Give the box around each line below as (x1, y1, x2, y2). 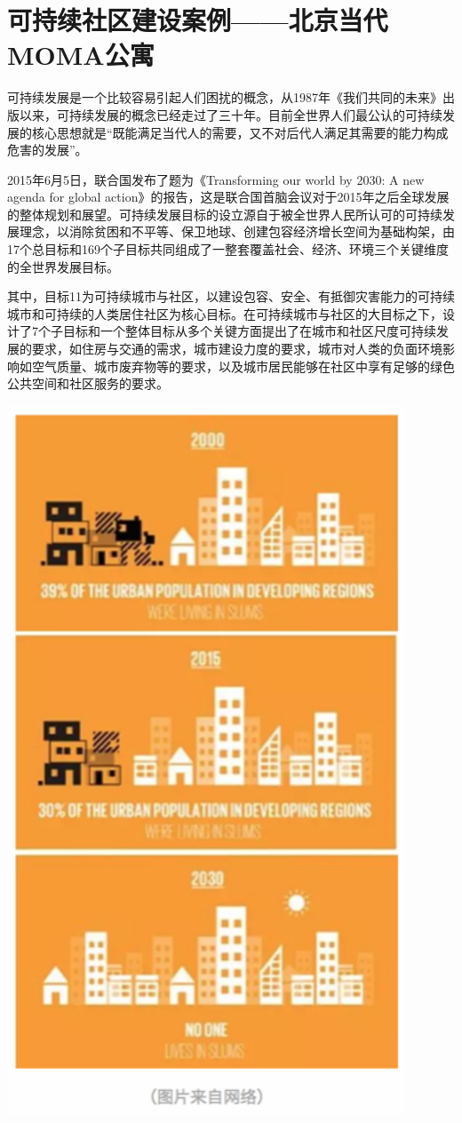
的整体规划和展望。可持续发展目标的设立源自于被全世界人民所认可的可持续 (7, 204, 442, 223)
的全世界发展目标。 (7, 257, 119, 275)
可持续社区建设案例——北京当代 (7, 2, 388, 38)
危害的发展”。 (7, 140, 88, 159)
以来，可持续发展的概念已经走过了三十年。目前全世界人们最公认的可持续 (19, 105, 442, 123)
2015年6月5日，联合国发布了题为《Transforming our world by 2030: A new (7, 170, 425, 188)
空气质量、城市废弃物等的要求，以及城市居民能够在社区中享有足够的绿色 (31, 356, 455, 375)
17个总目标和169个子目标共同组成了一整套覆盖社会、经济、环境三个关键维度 (7, 240, 449, 259)
